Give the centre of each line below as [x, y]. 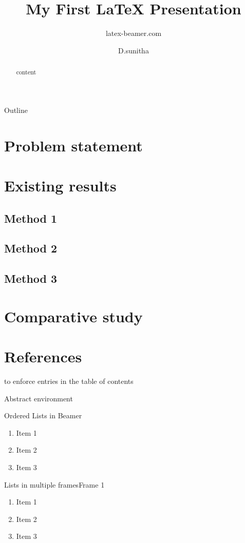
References [43, 356]
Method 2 [31, 248]
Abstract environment [39, 398]
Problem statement [73, 145]
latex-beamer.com [134, 33]
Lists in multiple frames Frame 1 [54, 484]
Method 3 [31, 278]
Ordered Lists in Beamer [43, 415]
